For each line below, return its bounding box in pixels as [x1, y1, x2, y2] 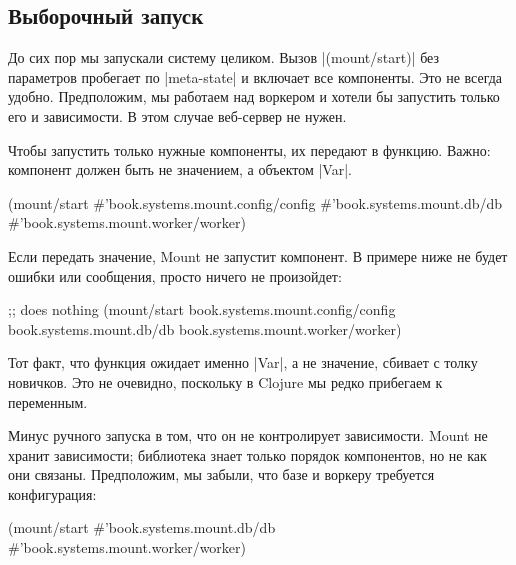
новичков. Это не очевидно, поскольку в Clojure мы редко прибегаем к [8, 371, 443, 392]
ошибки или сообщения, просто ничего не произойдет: [8, 265, 342, 286]
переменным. [8, 391, 88, 412]
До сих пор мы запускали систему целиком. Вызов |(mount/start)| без [8, 47, 440, 68]
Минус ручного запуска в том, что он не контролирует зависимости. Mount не [8, 425, 488, 446]
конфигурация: [8, 483, 97, 504]
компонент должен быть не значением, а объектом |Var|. [8, 159, 352, 180]
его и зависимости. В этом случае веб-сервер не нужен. [8, 105, 347, 126]
